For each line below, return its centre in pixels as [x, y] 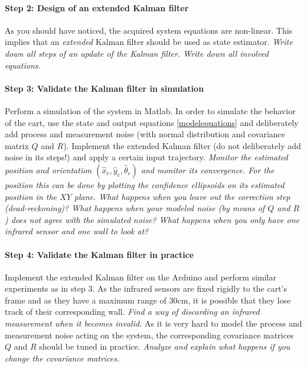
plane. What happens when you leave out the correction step [182, 196]
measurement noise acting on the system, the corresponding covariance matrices [149, 335]
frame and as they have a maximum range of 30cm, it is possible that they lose [148, 300]
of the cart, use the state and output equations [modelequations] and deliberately [152, 122]
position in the [31, 196]
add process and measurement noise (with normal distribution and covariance [145, 134]
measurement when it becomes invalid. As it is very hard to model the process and [153, 323]
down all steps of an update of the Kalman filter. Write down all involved [137, 53]
